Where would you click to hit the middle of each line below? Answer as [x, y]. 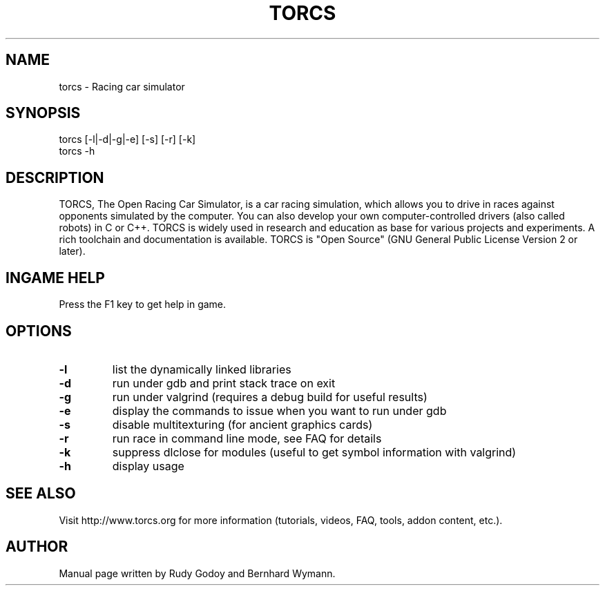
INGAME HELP [55, 278]
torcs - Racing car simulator [122, 86]
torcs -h [77, 151]
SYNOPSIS [43, 113]
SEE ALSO [41, 494]
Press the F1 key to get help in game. [143, 304]
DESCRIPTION [55, 177]
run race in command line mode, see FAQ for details [247, 438]
